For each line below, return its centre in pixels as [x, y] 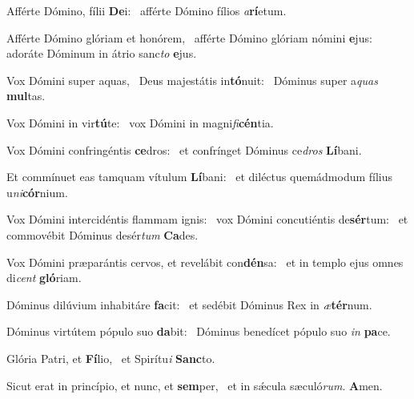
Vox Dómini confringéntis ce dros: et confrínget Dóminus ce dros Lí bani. [184, 149]
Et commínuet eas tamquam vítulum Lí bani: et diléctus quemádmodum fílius [200, 177]
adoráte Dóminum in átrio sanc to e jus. [102, 53]
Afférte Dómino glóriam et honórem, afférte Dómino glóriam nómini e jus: [189, 37]
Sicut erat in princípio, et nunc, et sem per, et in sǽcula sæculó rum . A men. [195, 385]
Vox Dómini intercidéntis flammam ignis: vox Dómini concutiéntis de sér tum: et [207, 219]
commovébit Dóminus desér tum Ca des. [102, 234]
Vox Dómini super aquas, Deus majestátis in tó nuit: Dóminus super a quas [192, 80]
